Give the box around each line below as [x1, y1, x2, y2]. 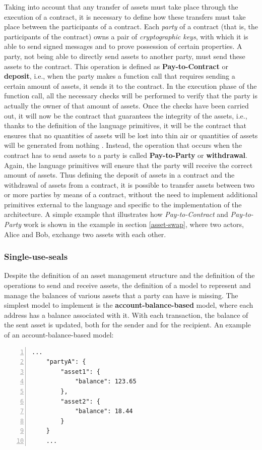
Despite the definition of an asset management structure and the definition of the [4, 270, 255, 280]
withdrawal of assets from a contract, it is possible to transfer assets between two [4, 179, 255, 190]
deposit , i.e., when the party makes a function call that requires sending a [4, 71, 235, 81]
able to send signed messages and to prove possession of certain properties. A [4, 41, 242, 51]
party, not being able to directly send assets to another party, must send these [4, 50, 245, 61]
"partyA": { [46, 358, 86, 366]
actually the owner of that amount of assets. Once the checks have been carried [4, 100, 249, 110]
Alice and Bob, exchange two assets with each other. [4, 229, 166, 239]
